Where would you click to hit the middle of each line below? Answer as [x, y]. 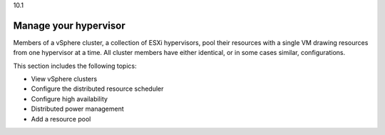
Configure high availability [70, 99]
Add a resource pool [61, 119]
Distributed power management [77, 109]
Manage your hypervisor [69, 25]
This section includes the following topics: [75, 66]
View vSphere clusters [64, 79]
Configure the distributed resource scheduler [97, 89]
